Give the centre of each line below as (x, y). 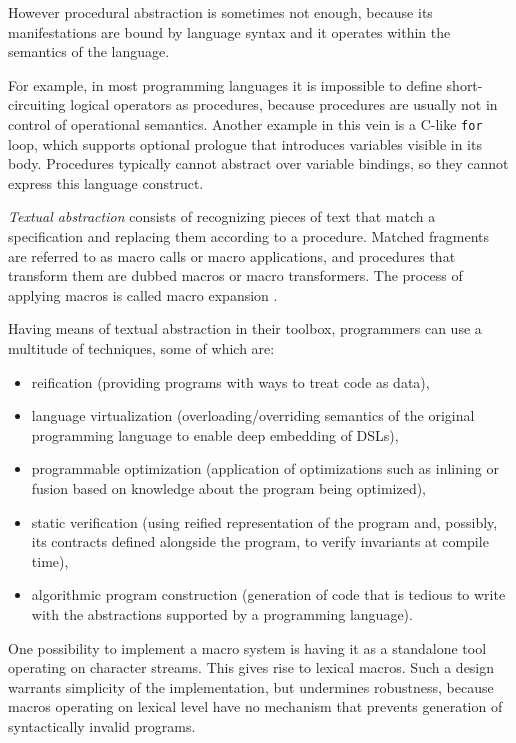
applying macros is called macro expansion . (143, 294)
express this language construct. (106, 182)
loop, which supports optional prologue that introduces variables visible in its (245, 143)
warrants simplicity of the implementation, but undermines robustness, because (251, 686)
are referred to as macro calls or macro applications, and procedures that (232, 255)
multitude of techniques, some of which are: (141, 347)
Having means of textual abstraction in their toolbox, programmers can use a (245, 328)
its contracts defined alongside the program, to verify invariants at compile (260, 541)
